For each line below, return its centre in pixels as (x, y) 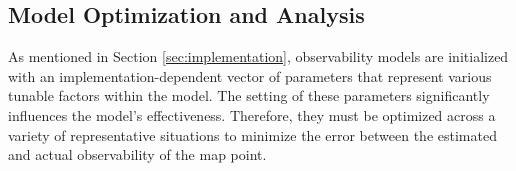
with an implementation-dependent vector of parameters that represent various (250, 75)
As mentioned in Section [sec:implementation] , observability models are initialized (258, 56)
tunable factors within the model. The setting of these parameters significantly (249, 95)
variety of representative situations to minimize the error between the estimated (252, 134)
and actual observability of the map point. (137, 154)
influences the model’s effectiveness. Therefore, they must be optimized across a (252, 114)
